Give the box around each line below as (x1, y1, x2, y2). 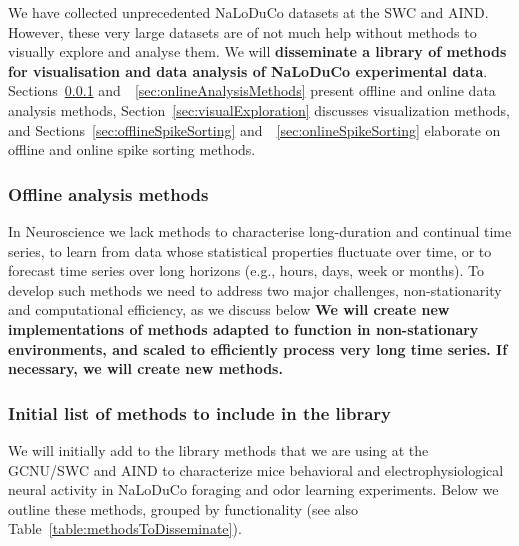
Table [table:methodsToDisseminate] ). (8, 518, 242, 539)
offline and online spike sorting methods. (8, 139, 256, 160)
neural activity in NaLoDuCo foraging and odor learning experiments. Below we (8, 479, 499, 500)
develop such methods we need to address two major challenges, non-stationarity (8, 279, 502, 300)
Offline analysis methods (8, 181, 209, 206)
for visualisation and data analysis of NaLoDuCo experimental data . (8, 60, 488, 81)
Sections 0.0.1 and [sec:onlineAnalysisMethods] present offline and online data (8, 80, 496, 101)
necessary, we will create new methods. (8, 358, 283, 379)
